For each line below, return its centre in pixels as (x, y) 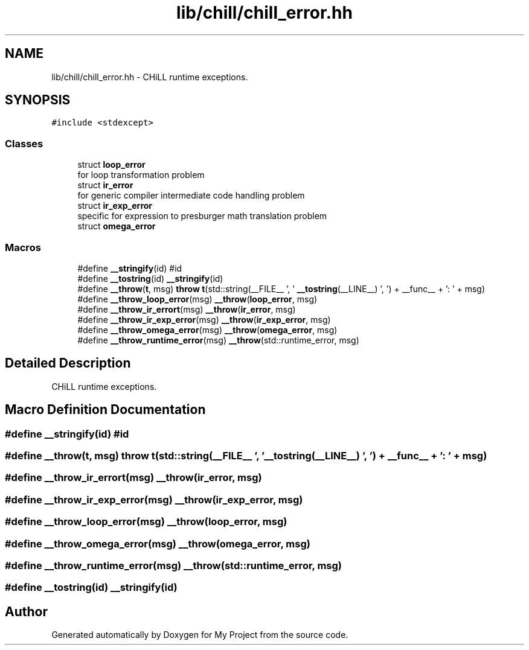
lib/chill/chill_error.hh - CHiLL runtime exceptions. (150, 77)
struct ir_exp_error (115, 206)
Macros (23, 247)
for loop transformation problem (141, 175)
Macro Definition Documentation (105, 410)
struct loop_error (111, 165)
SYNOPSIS (38, 100)
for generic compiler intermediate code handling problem (191, 196)
